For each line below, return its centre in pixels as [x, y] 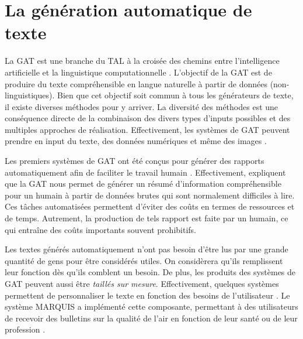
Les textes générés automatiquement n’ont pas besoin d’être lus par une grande [147, 249]
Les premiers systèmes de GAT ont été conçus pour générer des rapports [135, 161]
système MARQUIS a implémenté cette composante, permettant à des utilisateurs [151, 307]
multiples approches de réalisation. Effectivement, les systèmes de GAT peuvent [147, 129]
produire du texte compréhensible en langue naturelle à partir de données [136, 83]
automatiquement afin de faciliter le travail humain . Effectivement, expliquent [145, 172]
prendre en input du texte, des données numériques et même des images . [136, 141]
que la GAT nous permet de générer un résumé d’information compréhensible [143, 184]
